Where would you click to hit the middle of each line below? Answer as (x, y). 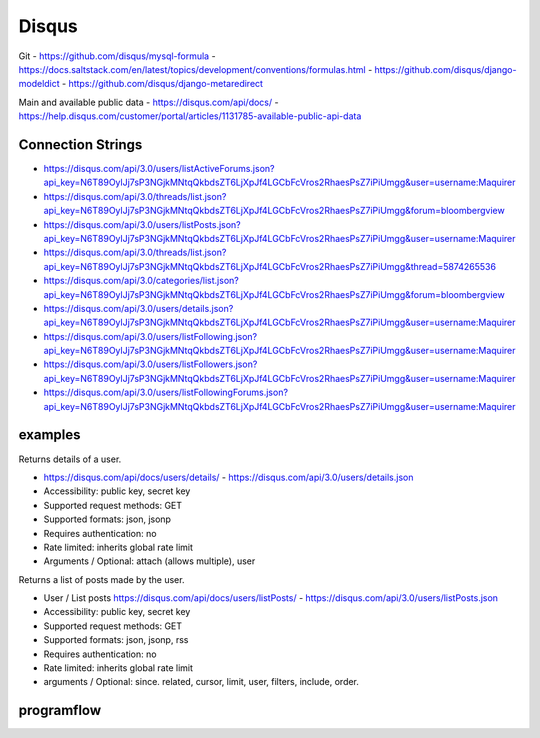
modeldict (39, 84)
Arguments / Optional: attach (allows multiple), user (149, 561)
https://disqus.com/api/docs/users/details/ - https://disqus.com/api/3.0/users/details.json (228, 477)
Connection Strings (80, 144)
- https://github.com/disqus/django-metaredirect (162, 84)
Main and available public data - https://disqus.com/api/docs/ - (148, 102)
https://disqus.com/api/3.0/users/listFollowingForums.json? (166, 392)
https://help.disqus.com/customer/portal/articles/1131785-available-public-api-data (190, 116)
